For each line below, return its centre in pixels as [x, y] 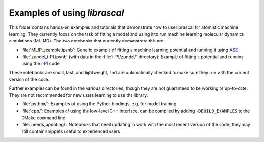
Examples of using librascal [66, 13]
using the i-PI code [40, 63]
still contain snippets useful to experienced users [71, 131]
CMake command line [43, 118]
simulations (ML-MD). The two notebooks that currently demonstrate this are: [87, 41]
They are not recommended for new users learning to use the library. [78, 95]
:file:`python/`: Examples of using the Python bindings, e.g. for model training [99, 104]
